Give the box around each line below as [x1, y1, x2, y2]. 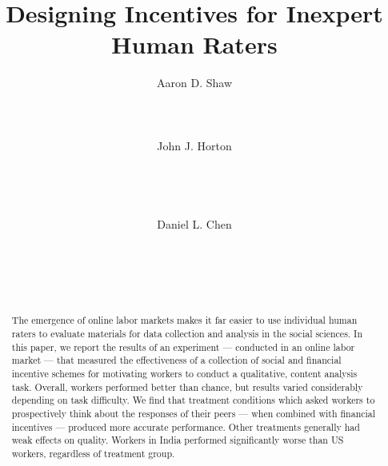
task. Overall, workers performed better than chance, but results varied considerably [11, 380, 363, 393]
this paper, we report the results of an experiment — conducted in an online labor [11, 340, 355, 353]
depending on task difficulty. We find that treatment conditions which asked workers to [11, 393, 375, 407]
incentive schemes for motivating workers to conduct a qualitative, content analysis [11, 367, 358, 380]
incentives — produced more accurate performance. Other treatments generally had [11, 420, 360, 433]
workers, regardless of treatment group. [11, 446, 175, 460]
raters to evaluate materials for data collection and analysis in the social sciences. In [11, 327, 362, 341]
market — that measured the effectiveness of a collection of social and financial [11, 353, 342, 367]
